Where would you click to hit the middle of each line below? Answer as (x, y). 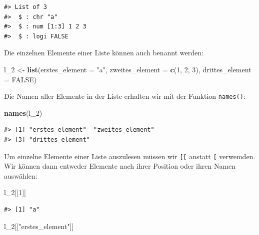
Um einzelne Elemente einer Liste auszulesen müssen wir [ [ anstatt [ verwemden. (130, 156)
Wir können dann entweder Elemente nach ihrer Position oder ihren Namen (120, 166)
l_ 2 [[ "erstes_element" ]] (39, 226)
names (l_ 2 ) (23, 113)
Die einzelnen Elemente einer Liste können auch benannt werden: (104, 53)
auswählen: (21, 175)
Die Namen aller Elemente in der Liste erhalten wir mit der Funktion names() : (125, 96)
